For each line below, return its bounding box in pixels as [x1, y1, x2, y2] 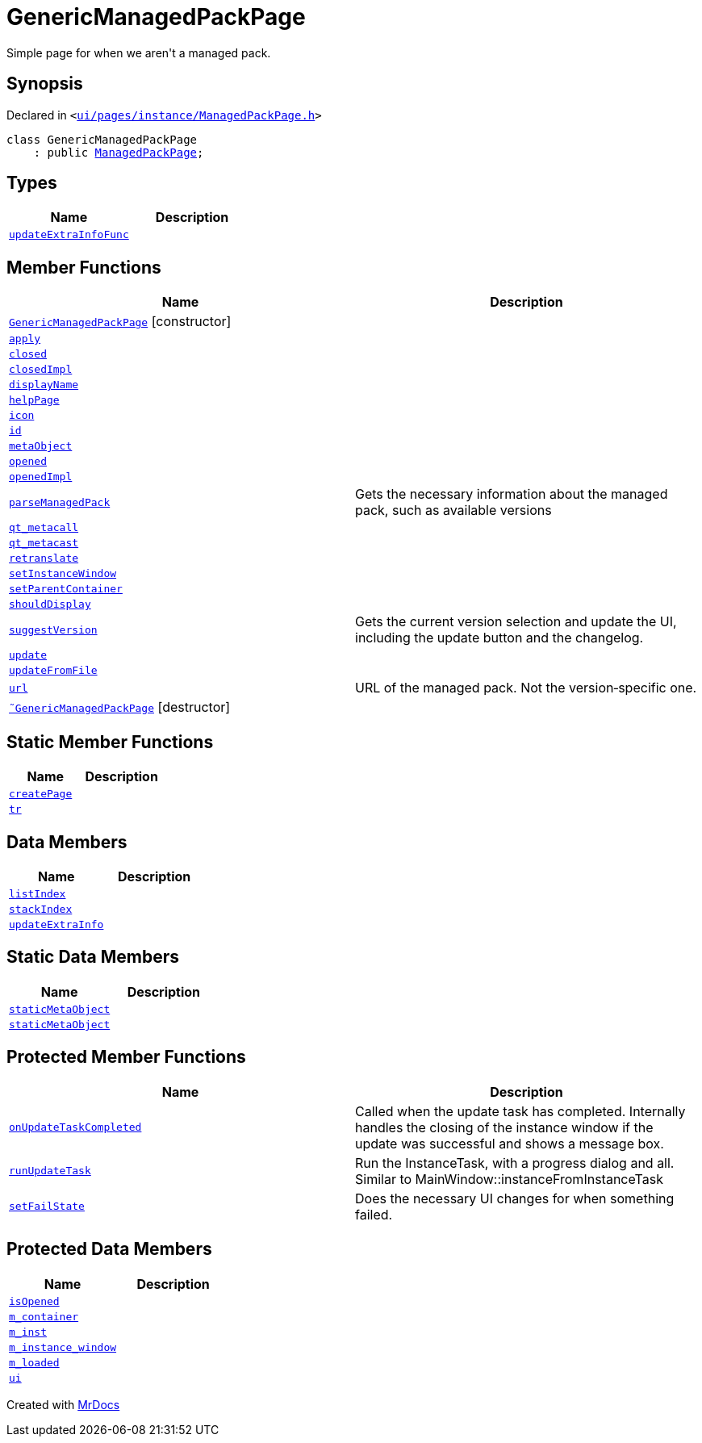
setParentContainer [9, 583, 123, 596]
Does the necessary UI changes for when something [355, 1190, 675, 1207]
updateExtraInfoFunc [9, 228, 129, 241]
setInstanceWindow [9, 567, 117, 580]
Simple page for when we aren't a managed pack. [6, 45, 271, 60]
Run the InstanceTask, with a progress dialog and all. [355, 1154, 675, 1171]
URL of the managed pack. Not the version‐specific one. [355, 680, 697, 696]
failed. [355, 1206, 393, 1223]
